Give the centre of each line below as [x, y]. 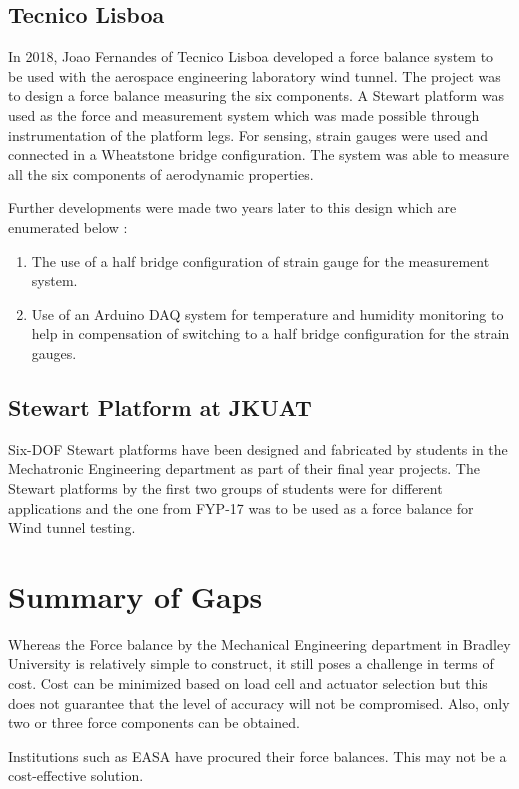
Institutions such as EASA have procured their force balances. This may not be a [257, 755]
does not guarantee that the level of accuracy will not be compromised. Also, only [259, 702]
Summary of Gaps [135, 595]
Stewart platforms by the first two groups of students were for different [225, 487]
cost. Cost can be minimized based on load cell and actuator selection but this [248, 683]
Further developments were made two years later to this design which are [232, 207]
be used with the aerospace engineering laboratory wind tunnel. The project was [254, 75]
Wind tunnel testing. [72, 527]
